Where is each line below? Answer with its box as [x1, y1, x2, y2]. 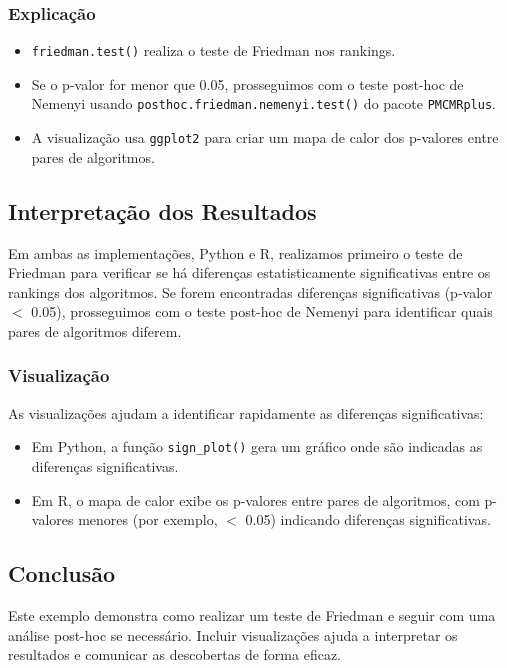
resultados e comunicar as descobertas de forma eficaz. [8, 644, 341, 665]
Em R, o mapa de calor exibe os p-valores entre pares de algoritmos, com [31, 489, 480, 510]
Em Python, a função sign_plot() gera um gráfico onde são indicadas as [31, 436, 483, 457]
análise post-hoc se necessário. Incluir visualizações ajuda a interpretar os [8, 624, 458, 645]
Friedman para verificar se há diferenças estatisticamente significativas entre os [8, 262, 491, 283]
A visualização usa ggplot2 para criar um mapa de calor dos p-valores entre [31, 127, 499, 148]
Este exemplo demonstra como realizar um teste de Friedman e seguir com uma [8, 605, 496, 625]
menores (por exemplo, [78, 509, 218, 530]
